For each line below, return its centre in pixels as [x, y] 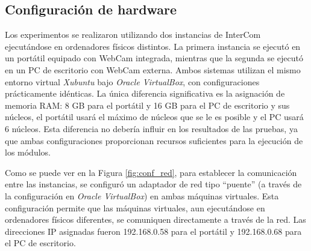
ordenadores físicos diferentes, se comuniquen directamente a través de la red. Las [155, 219]
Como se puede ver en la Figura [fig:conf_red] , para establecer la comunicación [151, 172]
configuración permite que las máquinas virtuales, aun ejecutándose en [135, 207]
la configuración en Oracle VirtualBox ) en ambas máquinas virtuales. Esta [142, 195]
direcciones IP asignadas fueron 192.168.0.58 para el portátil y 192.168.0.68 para [153, 231]
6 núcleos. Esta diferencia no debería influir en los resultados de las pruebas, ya [151, 128]
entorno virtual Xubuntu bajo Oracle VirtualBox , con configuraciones [132, 81]
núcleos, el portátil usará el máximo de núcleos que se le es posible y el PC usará [154, 117]
